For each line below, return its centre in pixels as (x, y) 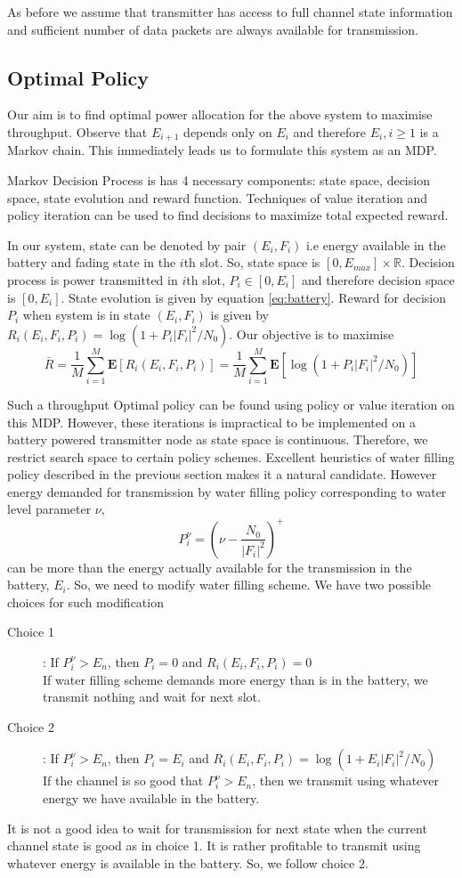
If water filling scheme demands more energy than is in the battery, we (235, 679)
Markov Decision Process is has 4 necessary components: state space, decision (219, 180)
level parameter (49, 509)
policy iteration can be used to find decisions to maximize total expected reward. (228, 215)
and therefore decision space (378, 280)
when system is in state (86, 315)
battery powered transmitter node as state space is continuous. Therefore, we (218, 439)
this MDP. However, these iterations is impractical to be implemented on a (211, 422)
